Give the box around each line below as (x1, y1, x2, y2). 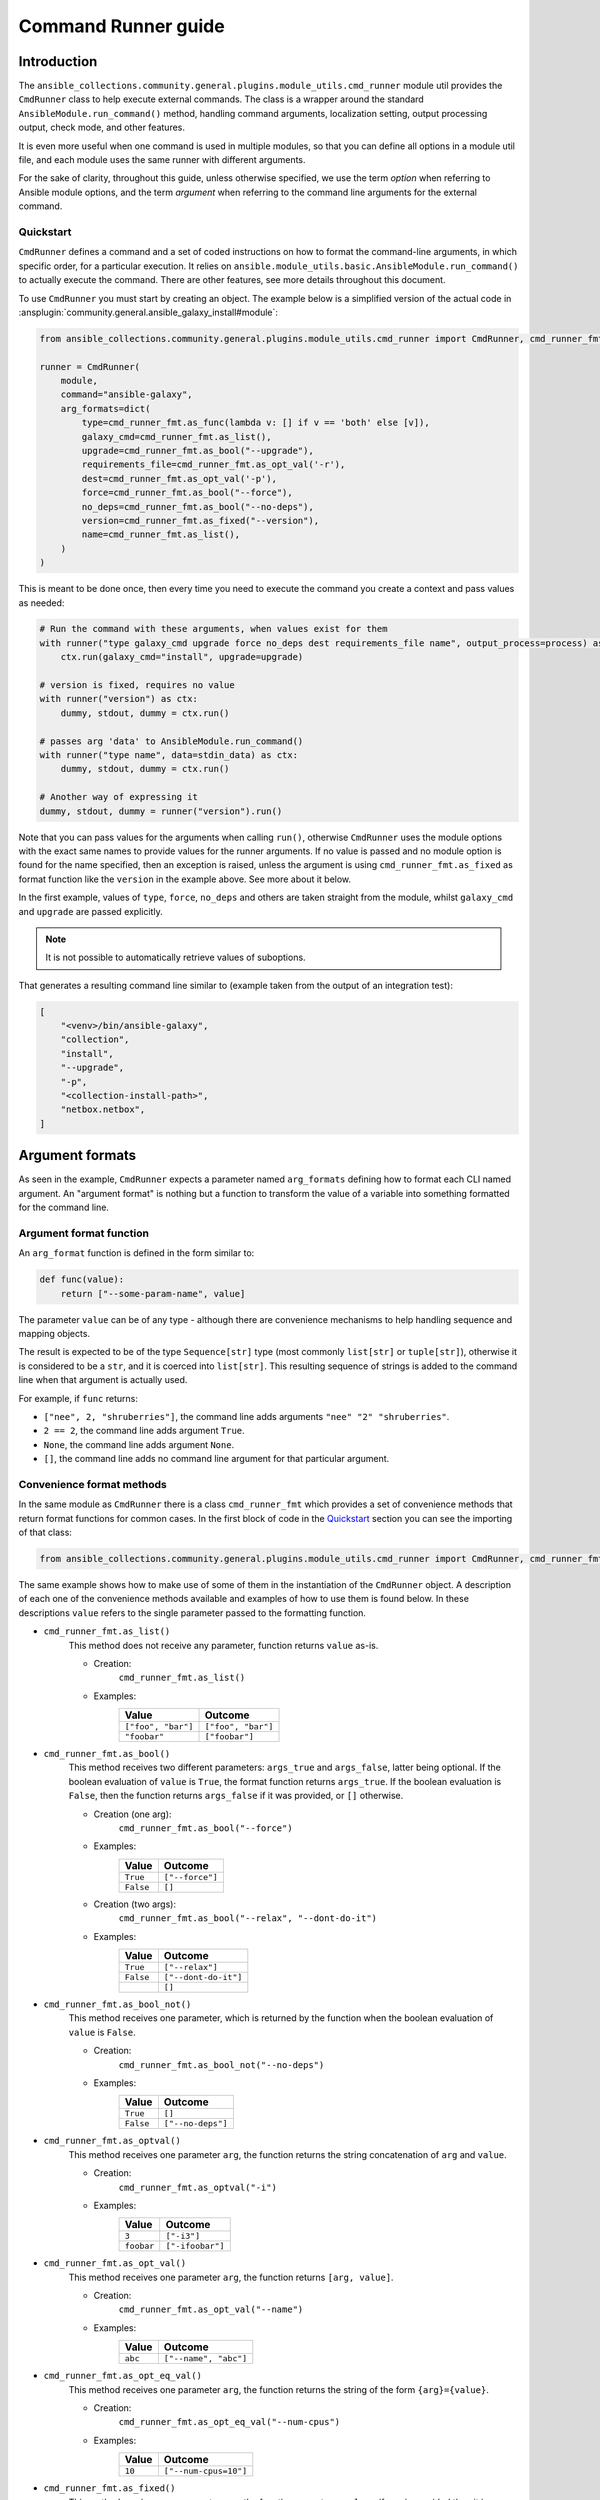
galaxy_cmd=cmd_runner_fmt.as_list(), (81, 431, 272, 442)
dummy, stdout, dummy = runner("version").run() (39, 805, 283, 817)
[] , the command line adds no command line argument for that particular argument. (43, 1453, 390, 1465)
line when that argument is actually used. (18, 1374, 188, 1386)
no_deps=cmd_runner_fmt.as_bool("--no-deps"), (81, 501, 314, 512)
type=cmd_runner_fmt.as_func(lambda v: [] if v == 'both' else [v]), (81, 417, 430, 429)
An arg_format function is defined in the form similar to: (18, 1247, 255, 1259)
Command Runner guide (18, 15, 225, 37)
